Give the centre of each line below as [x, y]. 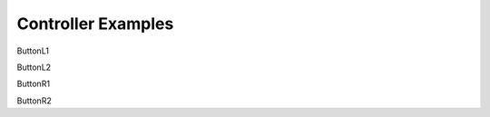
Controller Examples [95, 24]
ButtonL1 [33, 51]
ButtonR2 [34, 101]
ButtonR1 [33, 84]
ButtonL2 [34, 67]
